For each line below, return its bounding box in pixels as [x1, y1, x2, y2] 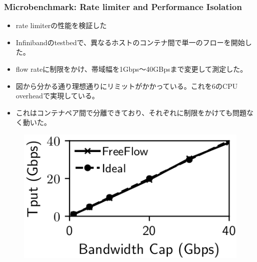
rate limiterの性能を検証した [16, 20, 107, 31]
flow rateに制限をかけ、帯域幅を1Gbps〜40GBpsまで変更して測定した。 [16, 64, 247, 74]
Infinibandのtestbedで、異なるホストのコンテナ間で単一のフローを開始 [16, 37, 245, 47]
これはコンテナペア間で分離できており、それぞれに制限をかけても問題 [16, 107, 247, 117]
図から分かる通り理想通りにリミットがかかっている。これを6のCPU [16, 80, 238, 91]
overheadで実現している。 [16, 90, 99, 101]
